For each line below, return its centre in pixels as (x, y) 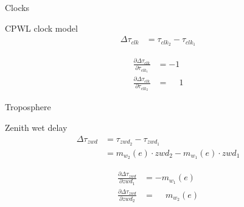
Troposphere (28, 107)
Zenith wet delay (36, 128)
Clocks (17, 7)
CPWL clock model (41, 28)
